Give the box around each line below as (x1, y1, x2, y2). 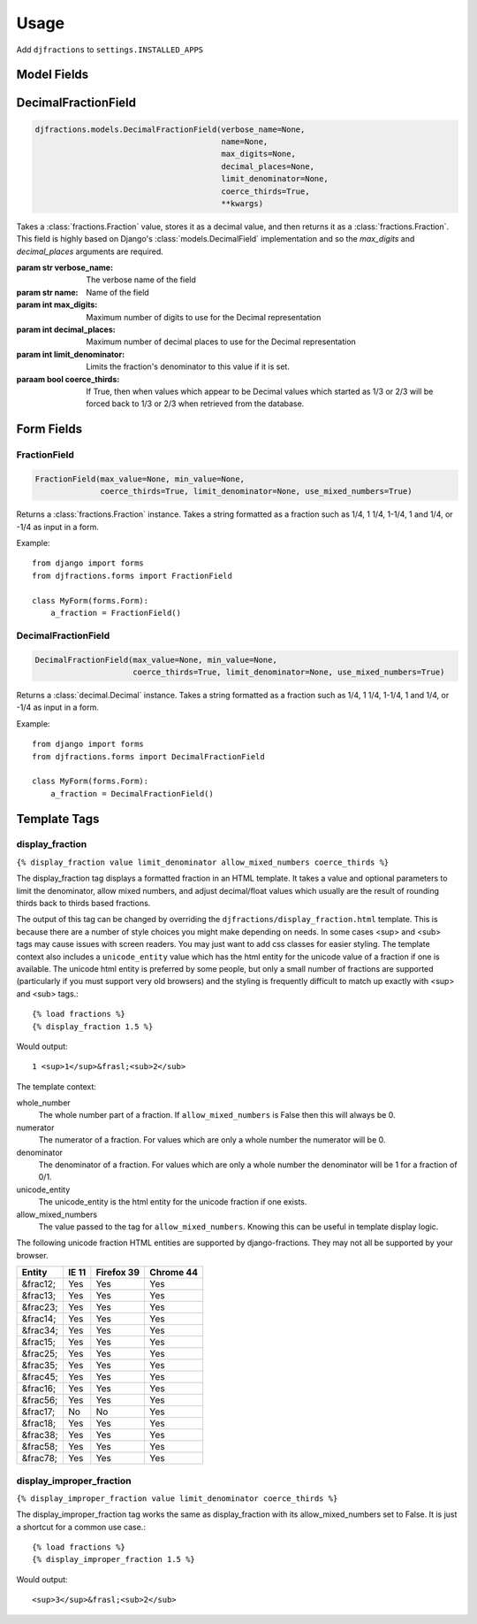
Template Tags (16, 811, 100, 827)
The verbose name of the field (86, 274, 196, 285)
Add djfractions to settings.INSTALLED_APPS (16, 44, 204, 55)
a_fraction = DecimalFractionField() (49, 789, 214, 798)
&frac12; (21, 1278, 57, 1290)
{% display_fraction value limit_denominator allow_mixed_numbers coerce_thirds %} (16, 857, 390, 867)
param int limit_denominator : (16, 349, 125, 359)
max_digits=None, (221, 149, 296, 159)
